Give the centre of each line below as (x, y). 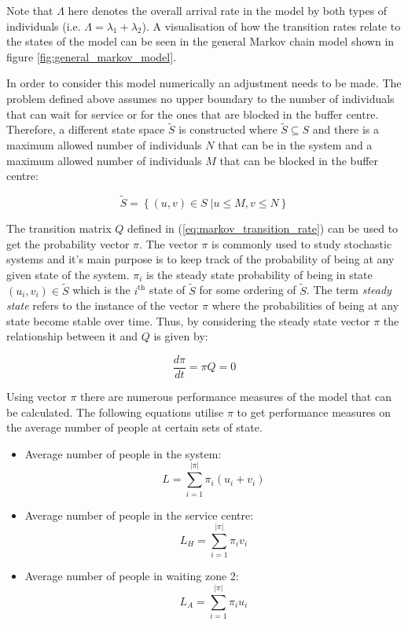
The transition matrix (59, 228)
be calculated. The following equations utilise (115, 412)
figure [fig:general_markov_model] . (91, 56)
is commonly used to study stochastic (302, 243)
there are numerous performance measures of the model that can (236, 396)
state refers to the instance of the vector (103, 305)
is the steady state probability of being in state (259, 274)
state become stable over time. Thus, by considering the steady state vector (188, 320)
